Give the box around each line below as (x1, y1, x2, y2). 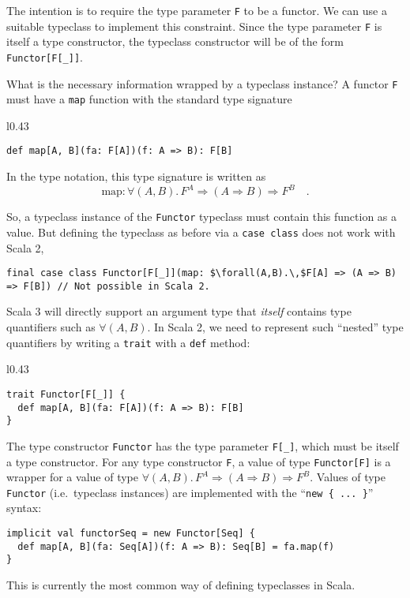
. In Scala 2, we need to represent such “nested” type (147, 319, 404, 335)
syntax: (6, 499, 42, 516)
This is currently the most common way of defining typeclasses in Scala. (6, 576, 355, 592)
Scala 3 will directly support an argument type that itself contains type (6, 303, 352, 320)
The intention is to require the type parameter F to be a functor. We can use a (6, 2, 387, 18)
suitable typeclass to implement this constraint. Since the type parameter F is (6, 17, 382, 34)
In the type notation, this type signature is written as (6, 168, 266, 185)
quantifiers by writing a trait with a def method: (6, 334, 250, 350)
